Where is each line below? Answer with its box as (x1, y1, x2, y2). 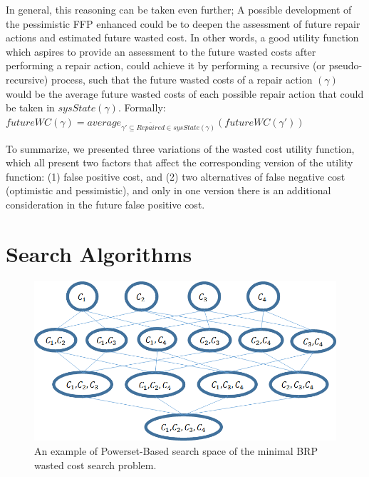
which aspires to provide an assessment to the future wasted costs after (6, 44, 316, 59)
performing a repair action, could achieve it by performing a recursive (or (6, 58, 326, 73)
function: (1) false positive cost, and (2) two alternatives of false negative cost (6, 169, 345, 184)
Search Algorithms (6, 239, 192, 268)
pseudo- (328, 58, 363, 73)
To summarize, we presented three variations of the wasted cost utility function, (6, 141, 355, 156)
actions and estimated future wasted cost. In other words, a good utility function (6, 30, 359, 45)
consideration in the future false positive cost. (6, 196, 205, 211)
